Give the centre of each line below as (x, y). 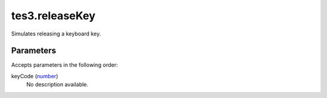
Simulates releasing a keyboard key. (56, 34)
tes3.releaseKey (53, 16)
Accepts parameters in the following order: (64, 65)
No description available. (58, 85)
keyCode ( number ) (35, 76)
